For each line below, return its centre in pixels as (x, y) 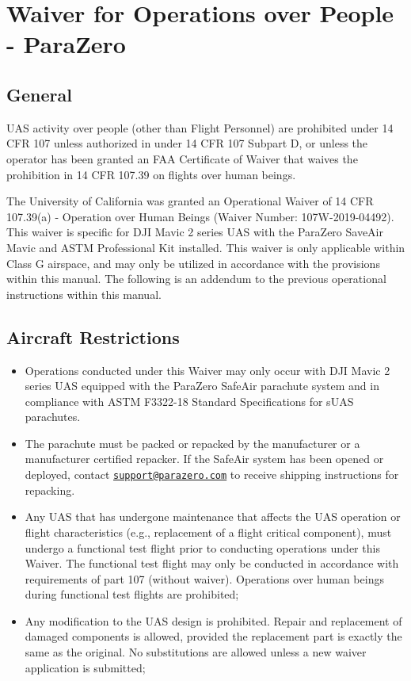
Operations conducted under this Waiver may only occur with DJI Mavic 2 (207, 370)
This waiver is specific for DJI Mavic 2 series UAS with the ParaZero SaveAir (195, 232)
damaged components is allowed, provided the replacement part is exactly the (213, 636)
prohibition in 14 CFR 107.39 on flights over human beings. (151, 174)
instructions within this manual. (84, 294)
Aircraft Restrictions (93, 337)
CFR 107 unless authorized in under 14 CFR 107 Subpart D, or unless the (187, 143)
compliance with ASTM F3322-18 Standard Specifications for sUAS (189, 401)
